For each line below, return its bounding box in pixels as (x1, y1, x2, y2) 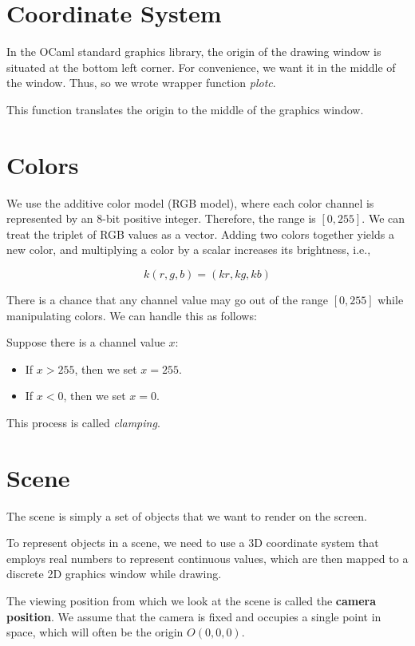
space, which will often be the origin (6, 624, 184, 640)
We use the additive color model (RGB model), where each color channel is (6, 194, 374, 211)
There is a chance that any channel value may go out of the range (6, 291, 329, 307)
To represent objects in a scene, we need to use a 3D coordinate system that (6, 534, 379, 551)
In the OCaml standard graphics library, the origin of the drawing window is (6, 43, 381, 60)
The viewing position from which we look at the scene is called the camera (6, 592, 377, 609)
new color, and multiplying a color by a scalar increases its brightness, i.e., (6, 241, 371, 258)
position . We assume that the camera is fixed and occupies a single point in (6, 608, 381, 624)
